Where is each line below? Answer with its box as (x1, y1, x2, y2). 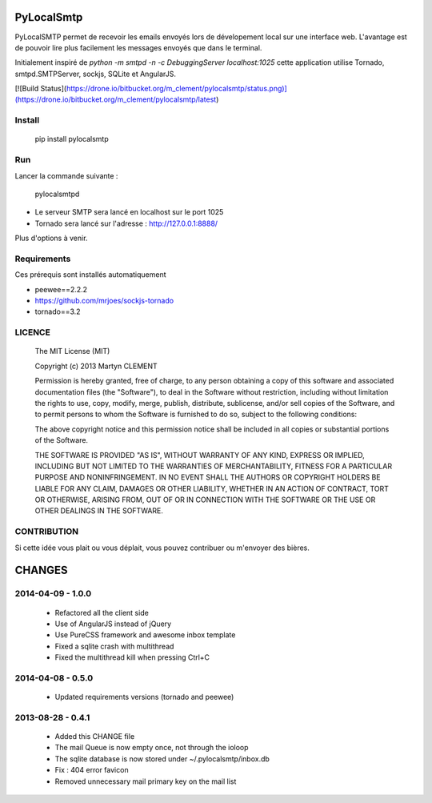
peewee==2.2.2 (34, 284, 88, 294)
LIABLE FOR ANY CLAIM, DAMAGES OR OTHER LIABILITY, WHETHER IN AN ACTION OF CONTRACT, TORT (34, 484, 390, 493)
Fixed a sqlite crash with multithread (54, 641, 174, 651)
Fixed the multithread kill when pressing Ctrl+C (54, 652, 210, 662)
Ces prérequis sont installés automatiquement (14, 270, 167, 279)
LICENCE (14, 327, 51, 338)
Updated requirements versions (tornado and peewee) (54, 693, 234, 702)
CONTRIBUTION (14, 526, 79, 537)
